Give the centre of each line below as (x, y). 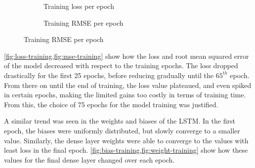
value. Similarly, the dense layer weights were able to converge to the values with (126, 140)
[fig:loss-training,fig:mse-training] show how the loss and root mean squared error (127, 56)
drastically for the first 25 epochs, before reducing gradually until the (109, 75)
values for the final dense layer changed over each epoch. (89, 159)
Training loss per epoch (79, 6)
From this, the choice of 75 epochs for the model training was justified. (111, 104)
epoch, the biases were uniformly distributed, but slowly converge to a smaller (122, 130)
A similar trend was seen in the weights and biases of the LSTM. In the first (120, 121)
